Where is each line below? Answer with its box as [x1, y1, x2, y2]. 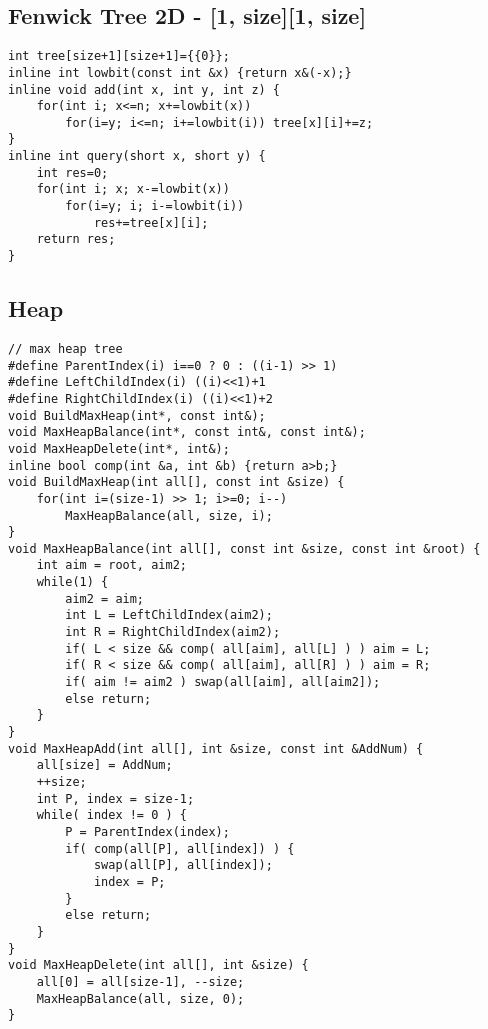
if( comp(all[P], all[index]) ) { [65, 841, 295, 856]
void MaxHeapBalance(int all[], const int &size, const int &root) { [8, 541, 481, 556]
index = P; [93, 874, 166, 889]
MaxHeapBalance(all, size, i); [65, 508, 273, 523]
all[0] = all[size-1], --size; [36, 974, 245, 989]
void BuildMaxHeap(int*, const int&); [8, 408, 266, 423]
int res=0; [36, 165, 109, 180]
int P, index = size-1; [36, 791, 195, 806]
